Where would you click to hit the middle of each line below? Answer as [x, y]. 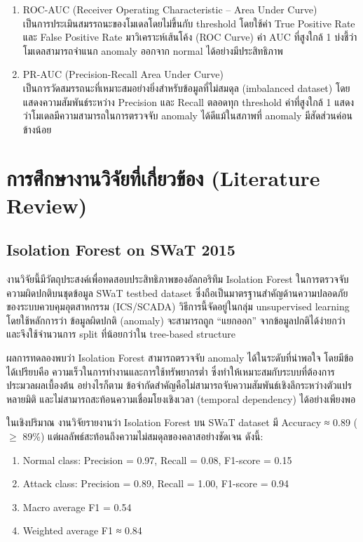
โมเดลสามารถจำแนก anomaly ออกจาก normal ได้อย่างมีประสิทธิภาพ [153, 50]
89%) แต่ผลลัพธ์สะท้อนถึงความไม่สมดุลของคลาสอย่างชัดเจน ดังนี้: [143, 436]
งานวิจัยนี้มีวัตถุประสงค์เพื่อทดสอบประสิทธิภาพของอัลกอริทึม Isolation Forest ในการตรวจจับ [178, 279]
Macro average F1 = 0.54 [77, 507]
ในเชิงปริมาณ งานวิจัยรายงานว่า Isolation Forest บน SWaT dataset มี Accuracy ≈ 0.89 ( [182, 422]
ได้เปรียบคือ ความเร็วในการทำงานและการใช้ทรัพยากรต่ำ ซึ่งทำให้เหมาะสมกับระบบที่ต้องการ [171, 371]
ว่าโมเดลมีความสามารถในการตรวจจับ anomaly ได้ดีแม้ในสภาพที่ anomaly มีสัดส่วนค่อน [187, 115]
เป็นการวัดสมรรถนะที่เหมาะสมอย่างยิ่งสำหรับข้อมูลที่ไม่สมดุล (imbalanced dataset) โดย [186, 87]
